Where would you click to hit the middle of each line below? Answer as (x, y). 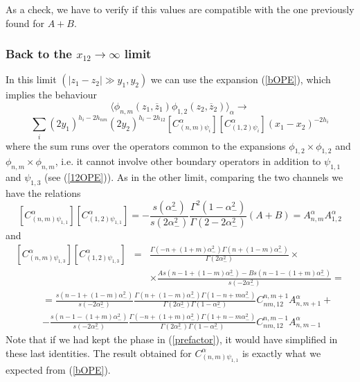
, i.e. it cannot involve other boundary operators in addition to (188, 161)
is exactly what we (281, 353)
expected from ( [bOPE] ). (58, 370)
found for (25, 23)
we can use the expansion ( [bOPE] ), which (241, 79)
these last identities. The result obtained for (99, 353)
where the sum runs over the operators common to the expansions (146, 145)
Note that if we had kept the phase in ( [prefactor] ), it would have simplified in (172, 339)
